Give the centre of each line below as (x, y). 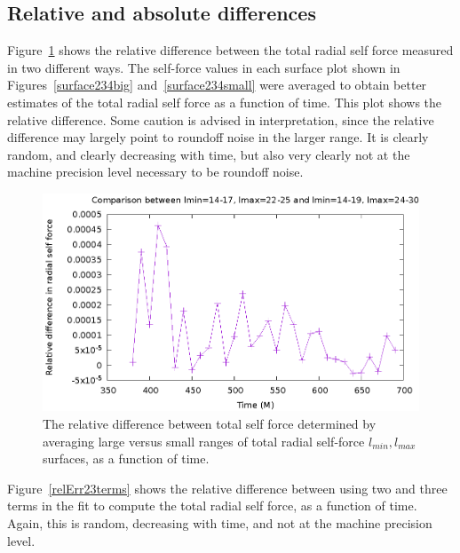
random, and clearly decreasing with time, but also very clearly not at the (209, 154)
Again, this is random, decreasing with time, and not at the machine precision (220, 522)
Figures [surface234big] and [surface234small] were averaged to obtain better (217, 85)
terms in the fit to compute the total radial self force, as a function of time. (212, 506)
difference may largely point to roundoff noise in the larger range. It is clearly (218, 137)
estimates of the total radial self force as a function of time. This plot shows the (225, 102)
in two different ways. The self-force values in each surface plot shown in (204, 67)
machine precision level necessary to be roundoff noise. (155, 172)
